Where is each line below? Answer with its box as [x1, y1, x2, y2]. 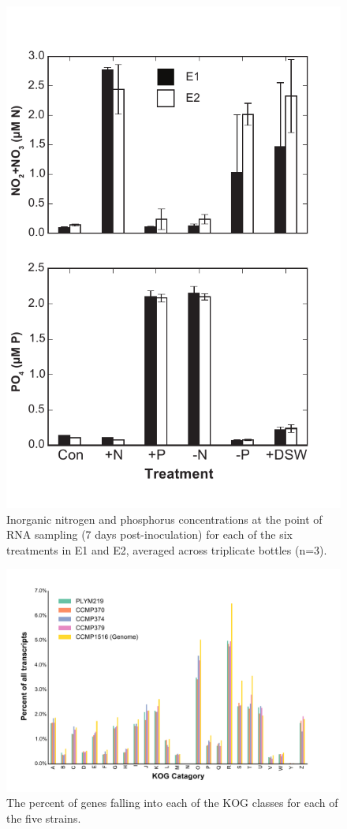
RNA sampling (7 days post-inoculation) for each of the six [6, 526, 293, 543]
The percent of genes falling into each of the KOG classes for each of [6, 794, 338, 811]
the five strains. [6, 809, 81, 826]
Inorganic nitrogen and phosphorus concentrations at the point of [6, 510, 323, 527]
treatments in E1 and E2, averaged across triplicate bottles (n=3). [6, 541, 327, 558]
